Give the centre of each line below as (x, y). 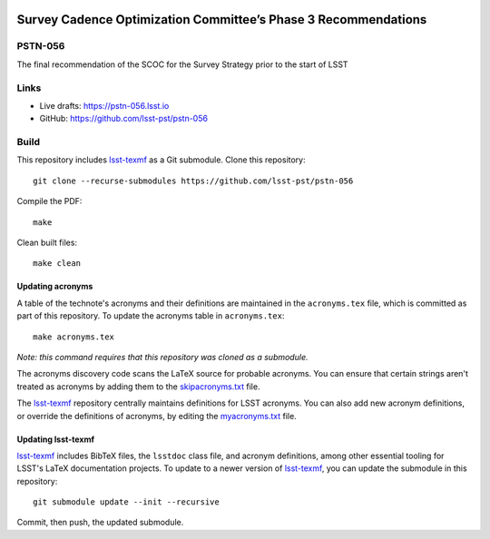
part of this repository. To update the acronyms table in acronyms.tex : (151, 316)
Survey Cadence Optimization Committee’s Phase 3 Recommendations (222, 20)
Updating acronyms (55, 287)
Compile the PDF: (49, 201)
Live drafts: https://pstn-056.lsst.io (104, 105)
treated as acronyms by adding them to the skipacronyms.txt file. (138, 387)
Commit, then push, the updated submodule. (100, 523)
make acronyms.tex (74, 337)
